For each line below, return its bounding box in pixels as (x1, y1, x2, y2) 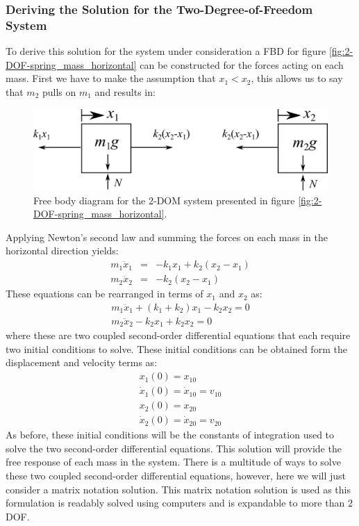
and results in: (94, 84, 156, 99)
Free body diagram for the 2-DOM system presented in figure (33, 192, 295, 207)
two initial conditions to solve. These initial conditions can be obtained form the (6, 341, 347, 356)
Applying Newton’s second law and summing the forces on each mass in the (6, 229, 328, 244)
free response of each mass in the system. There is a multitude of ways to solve (6, 454, 341, 469)
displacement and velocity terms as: (6, 355, 158, 370)
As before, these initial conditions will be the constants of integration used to (6, 427, 335, 442)
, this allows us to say (251, 71, 343, 85)
